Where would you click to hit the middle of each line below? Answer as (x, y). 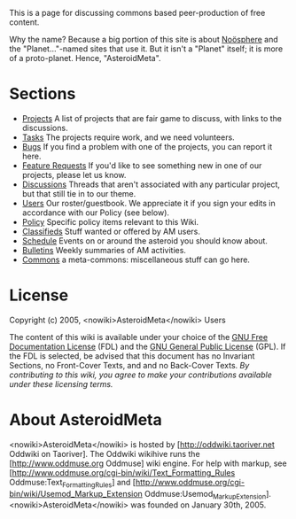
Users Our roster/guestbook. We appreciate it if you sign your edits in (149, 203)
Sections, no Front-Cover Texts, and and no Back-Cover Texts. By (129, 365)
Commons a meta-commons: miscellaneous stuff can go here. (136, 259)
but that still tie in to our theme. (79, 193)
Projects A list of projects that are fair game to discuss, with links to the (152, 118)
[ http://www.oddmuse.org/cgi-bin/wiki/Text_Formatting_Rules (122, 472)
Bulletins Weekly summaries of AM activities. (104, 250)
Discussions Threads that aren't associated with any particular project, (151, 184)
